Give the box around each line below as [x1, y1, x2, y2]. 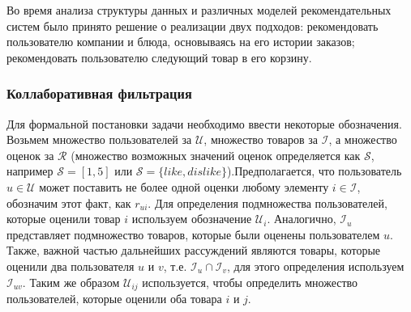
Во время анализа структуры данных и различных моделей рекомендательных [6, 2, 392, 18]
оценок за [6, 146, 54, 163]
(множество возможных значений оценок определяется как [71, 146, 361, 163]
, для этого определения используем [226, 257, 405, 274]
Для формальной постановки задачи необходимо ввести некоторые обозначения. [6, 115, 402, 132]
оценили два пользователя [6, 257, 135, 274]
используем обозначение [131, 210, 252, 227]
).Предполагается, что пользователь [226, 162, 402, 179]
